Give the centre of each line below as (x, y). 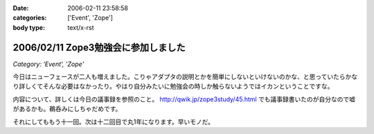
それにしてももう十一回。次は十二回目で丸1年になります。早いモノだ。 (114, 122)
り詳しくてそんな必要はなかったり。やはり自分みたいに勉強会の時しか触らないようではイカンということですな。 (173, 86)
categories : (30, 18)
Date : (21, 8)
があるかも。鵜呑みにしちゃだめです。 (67, 109)
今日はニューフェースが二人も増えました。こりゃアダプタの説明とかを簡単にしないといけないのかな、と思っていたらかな (185, 77)
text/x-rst (81, 27)
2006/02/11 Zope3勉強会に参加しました (99, 48)
